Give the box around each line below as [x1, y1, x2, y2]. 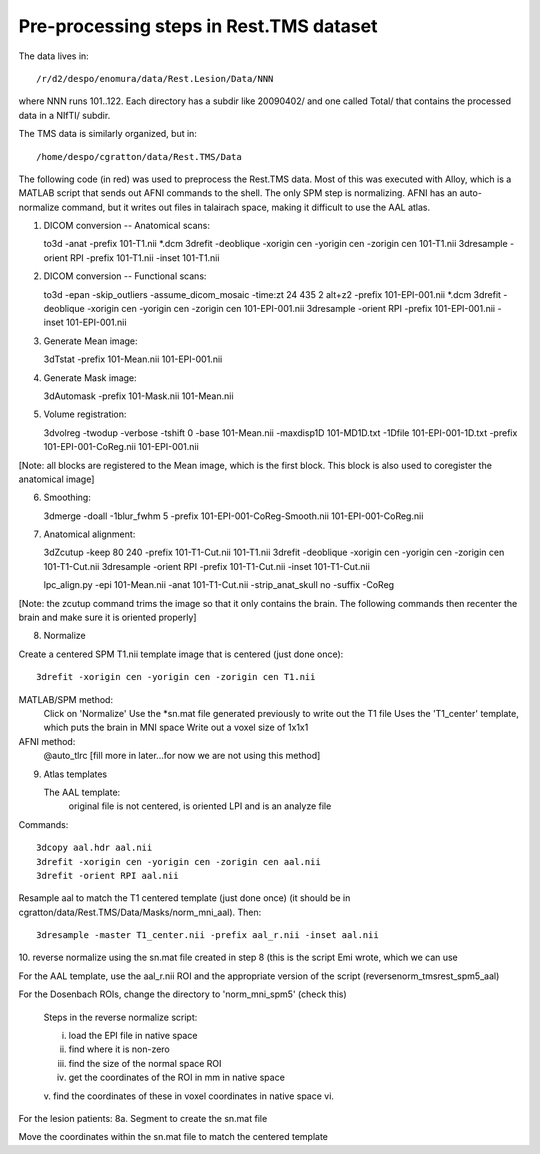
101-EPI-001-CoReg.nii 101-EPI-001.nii [43, 441, 199, 453]
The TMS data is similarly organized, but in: [18, 128, 197, 140]
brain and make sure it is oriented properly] [18, 611, 197, 624]
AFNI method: [18, 735, 76, 747]
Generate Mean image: [43, 335, 139, 347]
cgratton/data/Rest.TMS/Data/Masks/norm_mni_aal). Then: [18, 906, 262, 918]
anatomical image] [18, 473, 95, 485]
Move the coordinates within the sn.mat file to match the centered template [18, 1131, 329, 1143]
